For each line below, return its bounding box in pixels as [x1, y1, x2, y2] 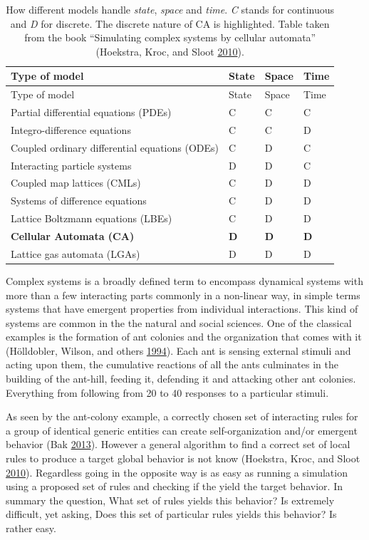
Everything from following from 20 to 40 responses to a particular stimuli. [6, 385, 329, 400]
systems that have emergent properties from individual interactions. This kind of [6, 301, 358, 316]
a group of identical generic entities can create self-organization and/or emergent [6, 422, 358, 437]
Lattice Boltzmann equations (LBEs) [11, 211, 172, 226]
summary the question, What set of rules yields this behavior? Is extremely [6, 492, 335, 507]
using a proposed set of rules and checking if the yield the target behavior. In [6, 479, 343, 494]
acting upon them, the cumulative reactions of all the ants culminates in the [6, 357, 338, 372]
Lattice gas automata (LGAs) [11, 246, 140, 261]
